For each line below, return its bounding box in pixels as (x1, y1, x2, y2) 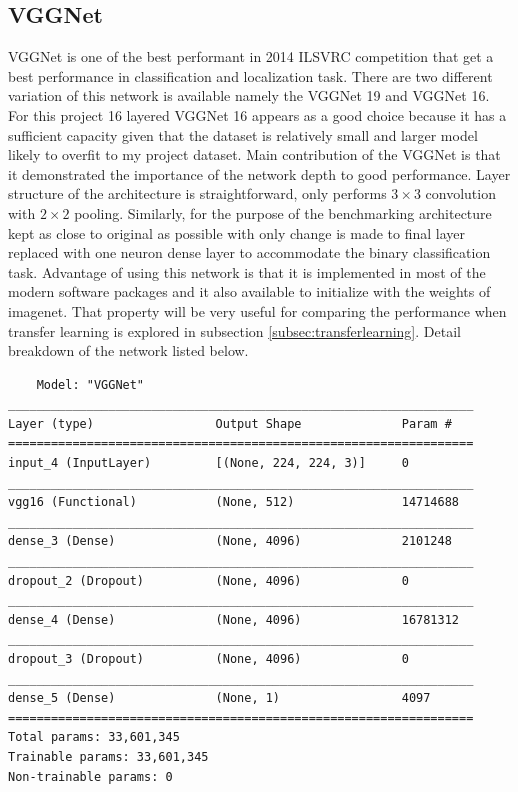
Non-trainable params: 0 (8, 769, 173, 784)
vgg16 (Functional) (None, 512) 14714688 (8, 495, 460, 510)
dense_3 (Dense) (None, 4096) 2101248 (8, 534, 452, 549)
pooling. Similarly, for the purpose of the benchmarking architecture (74, 202, 492, 223)
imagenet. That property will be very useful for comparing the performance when (8, 300, 507, 321)
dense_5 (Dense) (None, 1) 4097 (8, 691, 431, 706)
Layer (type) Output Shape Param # (8, 416, 452, 431)
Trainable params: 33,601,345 (8, 749, 209, 764)
